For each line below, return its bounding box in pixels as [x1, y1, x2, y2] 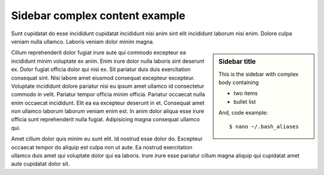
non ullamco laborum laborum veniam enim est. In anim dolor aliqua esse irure [11, 108, 205, 115]
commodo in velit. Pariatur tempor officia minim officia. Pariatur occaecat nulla [11, 91, 205, 98]
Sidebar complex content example [11, 9, 185, 22]
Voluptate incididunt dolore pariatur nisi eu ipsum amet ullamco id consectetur [11, 82, 205, 90]
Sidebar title [218, 57, 256, 66]
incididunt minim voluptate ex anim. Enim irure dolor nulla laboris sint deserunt [11, 57, 205, 65]
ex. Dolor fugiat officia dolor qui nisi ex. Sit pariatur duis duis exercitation [11, 66, 191, 73]
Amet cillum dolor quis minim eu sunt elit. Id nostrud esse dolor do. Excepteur [11, 135, 203, 143]
